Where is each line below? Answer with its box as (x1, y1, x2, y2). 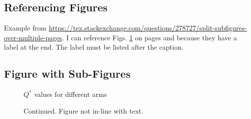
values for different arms (34, 89, 107, 99)
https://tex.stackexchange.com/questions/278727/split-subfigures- (49, 23, 247, 33)
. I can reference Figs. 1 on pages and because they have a (62, 32, 237, 42)
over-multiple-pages (4, 32, 62, 42)
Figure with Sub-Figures (4, 66, 131, 81)
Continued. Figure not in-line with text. (24, 105, 143, 116)
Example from (4, 23, 47, 33)
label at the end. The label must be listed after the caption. (4, 42, 184, 52)
